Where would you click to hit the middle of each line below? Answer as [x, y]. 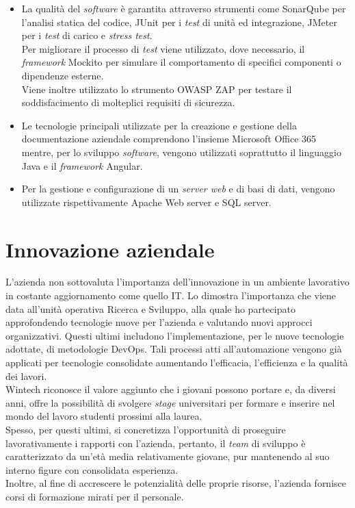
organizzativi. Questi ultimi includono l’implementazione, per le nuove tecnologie [175, 335]
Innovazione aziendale [110, 249]
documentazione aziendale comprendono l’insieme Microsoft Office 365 [169, 139]
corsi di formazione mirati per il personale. [95, 496]
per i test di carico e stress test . [87, 35]
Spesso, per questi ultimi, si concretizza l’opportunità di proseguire [146, 429]
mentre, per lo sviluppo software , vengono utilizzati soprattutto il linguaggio [181, 152]
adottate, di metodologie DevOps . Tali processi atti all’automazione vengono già [174, 349]
